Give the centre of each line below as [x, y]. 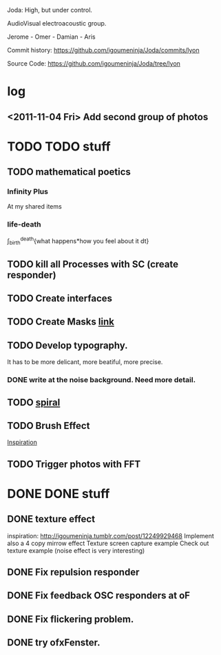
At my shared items [34, 207]
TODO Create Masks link [61, 322]
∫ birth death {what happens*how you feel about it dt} [78, 241]
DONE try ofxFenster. [54, 643]
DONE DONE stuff [59, 494]
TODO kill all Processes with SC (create [93, 264]
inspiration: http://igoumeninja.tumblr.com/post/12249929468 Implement [111, 535]
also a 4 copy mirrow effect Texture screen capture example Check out [108, 543]
